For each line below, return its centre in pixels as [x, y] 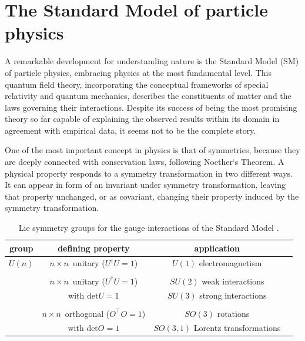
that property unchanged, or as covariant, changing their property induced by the [152, 196]
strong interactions [233, 295]
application [217, 248]
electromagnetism [230, 263]
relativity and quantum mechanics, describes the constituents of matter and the [148, 96]
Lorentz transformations [237, 328]
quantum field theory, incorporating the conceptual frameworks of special [137, 84]
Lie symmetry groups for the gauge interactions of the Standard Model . [149, 228]
